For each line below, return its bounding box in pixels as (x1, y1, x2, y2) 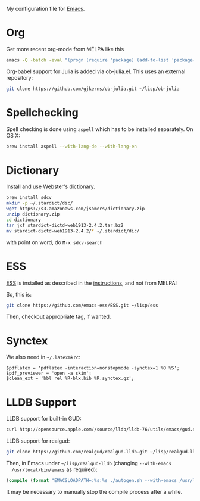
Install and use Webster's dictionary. (6, 183, 95, 190)
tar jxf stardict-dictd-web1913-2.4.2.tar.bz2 (6, 222, 124, 228)
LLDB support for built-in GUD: (6, 415, 82, 422)
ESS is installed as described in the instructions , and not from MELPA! (6, 279, 177, 287)
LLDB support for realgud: (6, 437, 70, 444)
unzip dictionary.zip (6, 211, 60, 217)
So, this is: (6, 291, 32, 298)
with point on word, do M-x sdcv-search (6, 238, 103, 246)
